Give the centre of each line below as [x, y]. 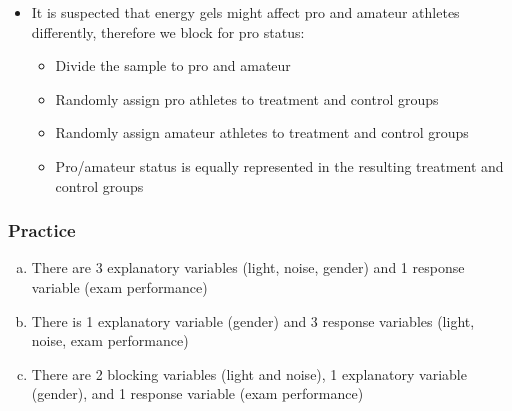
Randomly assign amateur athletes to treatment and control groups [262, 132]
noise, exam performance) [110, 340]
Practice [42, 230]
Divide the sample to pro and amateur [173, 65]
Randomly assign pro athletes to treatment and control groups [247, 98]
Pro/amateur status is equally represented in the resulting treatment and [279, 165]
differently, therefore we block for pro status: [168, 31]
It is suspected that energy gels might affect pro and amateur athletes [245, 12]
